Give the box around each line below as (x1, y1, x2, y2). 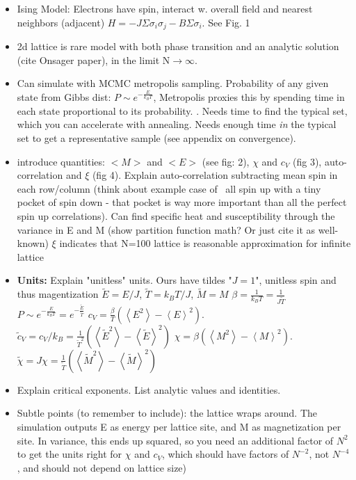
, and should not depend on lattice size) (17, 460, 187, 474)
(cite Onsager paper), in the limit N (17, 52, 170, 67)
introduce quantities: (17, 154, 105, 168)
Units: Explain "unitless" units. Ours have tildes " (17, 273, 232, 287)
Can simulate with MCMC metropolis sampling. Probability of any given (17, 76, 329, 90)
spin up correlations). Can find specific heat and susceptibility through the (17, 209, 335, 223)
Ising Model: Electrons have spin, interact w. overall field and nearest (17, 1, 313, 15)
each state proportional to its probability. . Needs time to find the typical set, (17, 103, 348, 118)
